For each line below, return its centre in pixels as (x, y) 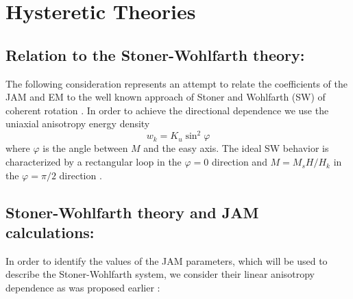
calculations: (50, 232)
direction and (239, 162)
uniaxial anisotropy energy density (78, 123)
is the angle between (85, 148)
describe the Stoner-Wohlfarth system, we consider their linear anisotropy (160, 274)
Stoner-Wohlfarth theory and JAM (132, 212)
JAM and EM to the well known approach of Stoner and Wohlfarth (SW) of (166, 97)
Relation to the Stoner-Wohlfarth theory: (155, 54)
